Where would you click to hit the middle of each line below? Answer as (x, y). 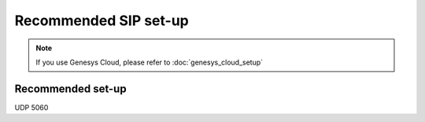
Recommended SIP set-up (102, 20)
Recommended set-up (70, 89)
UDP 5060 (31, 107)
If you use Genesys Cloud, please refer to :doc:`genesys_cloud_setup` (150, 62)
